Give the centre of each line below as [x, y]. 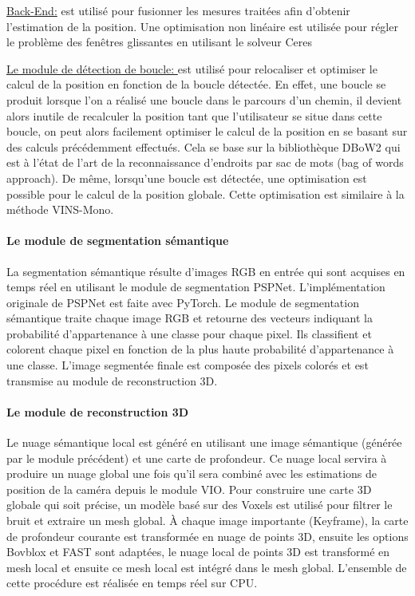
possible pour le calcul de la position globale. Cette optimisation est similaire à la [206, 193]
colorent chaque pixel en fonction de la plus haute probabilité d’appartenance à [200, 349]
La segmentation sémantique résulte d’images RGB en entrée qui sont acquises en [206, 271]
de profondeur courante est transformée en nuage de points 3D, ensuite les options [207, 536]
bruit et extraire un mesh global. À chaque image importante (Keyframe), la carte [207, 521]
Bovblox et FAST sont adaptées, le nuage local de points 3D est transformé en [198, 552]
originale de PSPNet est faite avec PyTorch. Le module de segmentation [183, 302]
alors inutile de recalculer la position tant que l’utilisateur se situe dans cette [194, 115]
